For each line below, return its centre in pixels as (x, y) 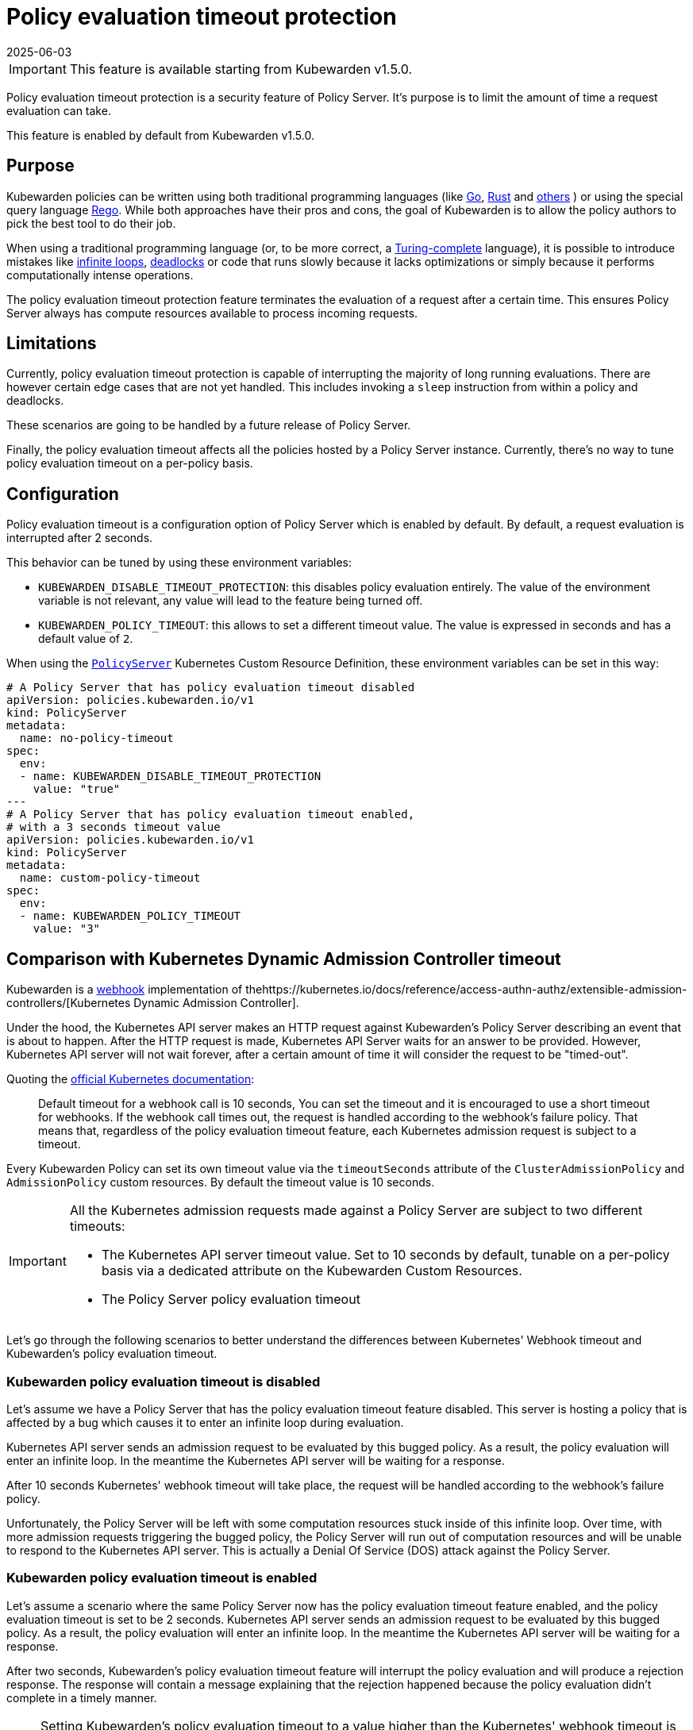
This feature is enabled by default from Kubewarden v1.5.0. (160, 135)
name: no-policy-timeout (96, 738)
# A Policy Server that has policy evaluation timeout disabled (211, 688)
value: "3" (67, 929)
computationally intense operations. (100, 275)
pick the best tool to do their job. (91, 223)
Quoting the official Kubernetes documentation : (131, 1079)
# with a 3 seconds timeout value (114, 827)
